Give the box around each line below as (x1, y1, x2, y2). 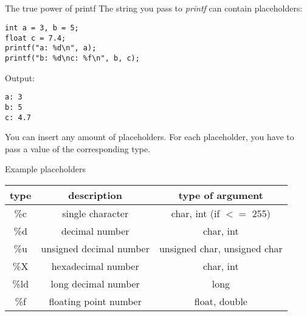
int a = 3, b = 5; (5, 23, 79, 32)
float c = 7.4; (5, 33, 66, 42)
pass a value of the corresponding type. (5, 142, 151, 155)
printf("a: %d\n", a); (5, 44, 97, 53)
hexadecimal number (51, 258, 139, 273)
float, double (194, 294, 247, 308)
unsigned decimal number (41, 241, 150, 255)
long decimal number (50, 276, 140, 291)
